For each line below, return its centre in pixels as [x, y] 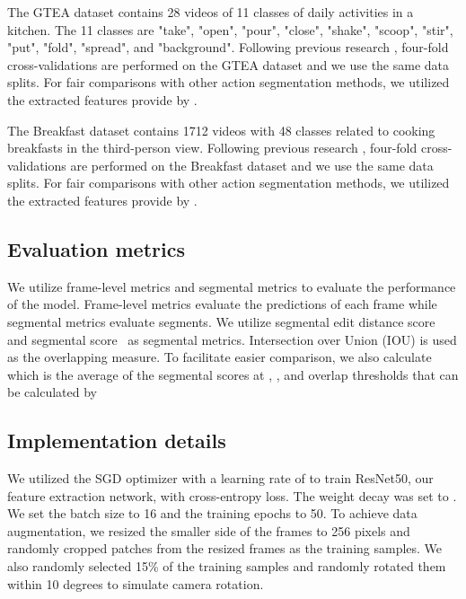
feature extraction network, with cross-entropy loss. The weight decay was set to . [232, 495]
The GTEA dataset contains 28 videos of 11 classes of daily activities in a [211, 12]
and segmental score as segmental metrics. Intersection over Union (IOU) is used [232, 339]
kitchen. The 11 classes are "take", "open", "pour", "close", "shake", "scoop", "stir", [230, 29]
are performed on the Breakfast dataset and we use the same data [252, 165]
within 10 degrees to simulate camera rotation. [136, 583]
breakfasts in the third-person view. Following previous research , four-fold [212, 148]
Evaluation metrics [96, 248]
